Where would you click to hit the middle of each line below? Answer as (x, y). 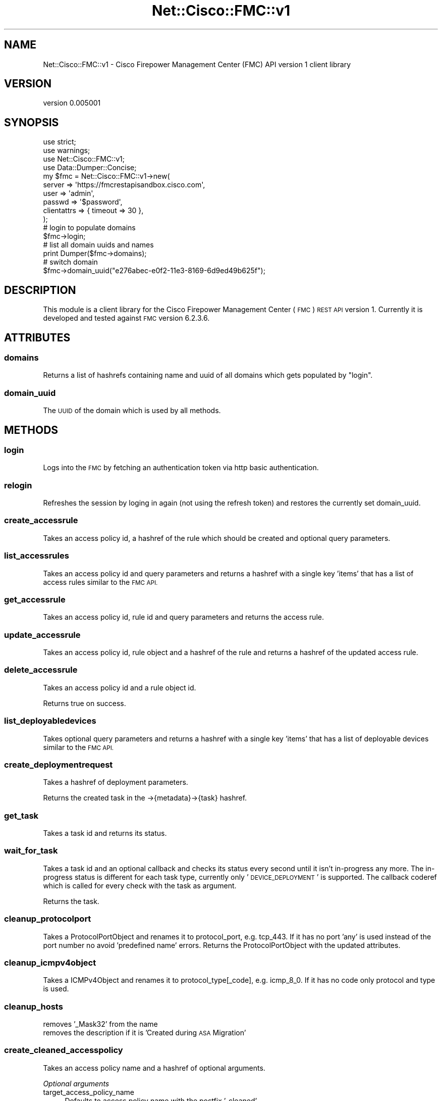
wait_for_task (31, 851)
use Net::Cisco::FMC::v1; (84, 159)
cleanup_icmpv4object (50, 962)
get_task (21, 815)
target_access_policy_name (89, 1092)
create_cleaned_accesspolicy (64, 1050)
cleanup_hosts (34, 1006)
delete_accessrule (41, 670)
